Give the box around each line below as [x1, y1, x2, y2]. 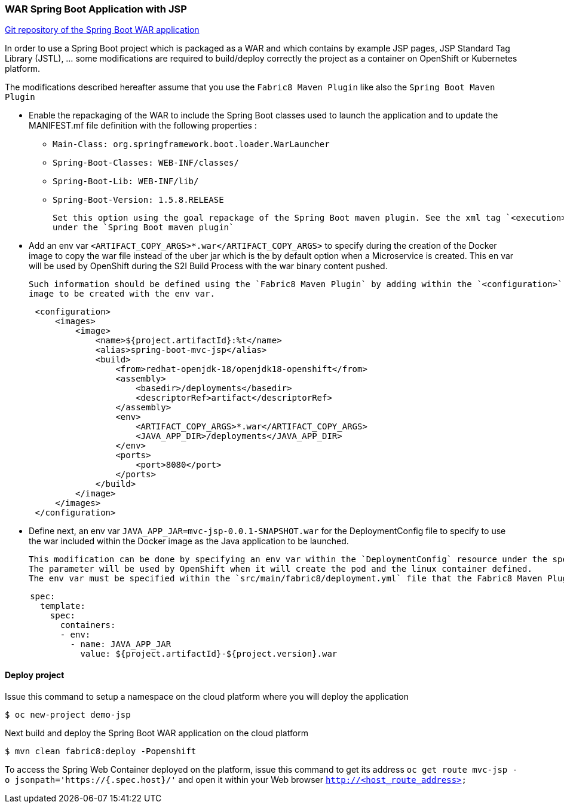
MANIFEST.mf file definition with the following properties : [29, 120, 257, 131]
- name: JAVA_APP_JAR [70, 639, 171, 650]
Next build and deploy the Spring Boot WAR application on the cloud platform [5, 727, 308, 738]
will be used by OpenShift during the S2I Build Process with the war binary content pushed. [29, 261, 388, 272]
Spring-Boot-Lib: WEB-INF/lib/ [53, 176, 199, 187]
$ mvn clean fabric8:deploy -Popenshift [5, 746, 197, 756]
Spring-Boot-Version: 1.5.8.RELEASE [53, 195, 224, 205]
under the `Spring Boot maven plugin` [53, 222, 234, 233]
